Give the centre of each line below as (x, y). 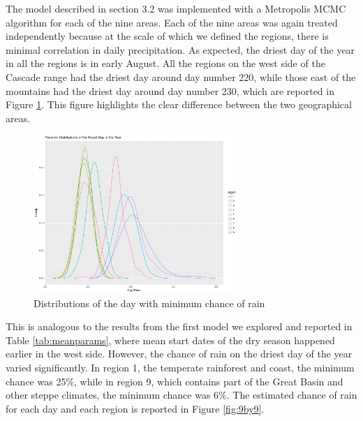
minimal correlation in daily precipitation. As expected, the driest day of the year (180, 49)
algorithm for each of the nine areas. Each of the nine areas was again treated (172, 22)
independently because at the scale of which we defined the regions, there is (167, 36)
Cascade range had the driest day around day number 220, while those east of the (181, 76)
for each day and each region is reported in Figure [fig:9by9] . (135, 408)
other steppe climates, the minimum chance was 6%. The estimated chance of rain (181, 395)
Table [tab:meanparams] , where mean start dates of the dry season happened (170, 340)
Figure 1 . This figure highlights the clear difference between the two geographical (179, 104)
